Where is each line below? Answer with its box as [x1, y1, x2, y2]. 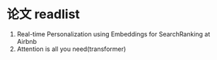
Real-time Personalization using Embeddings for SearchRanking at [16, 29, 211, 38]
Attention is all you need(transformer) [16, 45, 127, 53]
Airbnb [16, 37, 37, 45]
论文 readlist [6, 6, 81, 22]
